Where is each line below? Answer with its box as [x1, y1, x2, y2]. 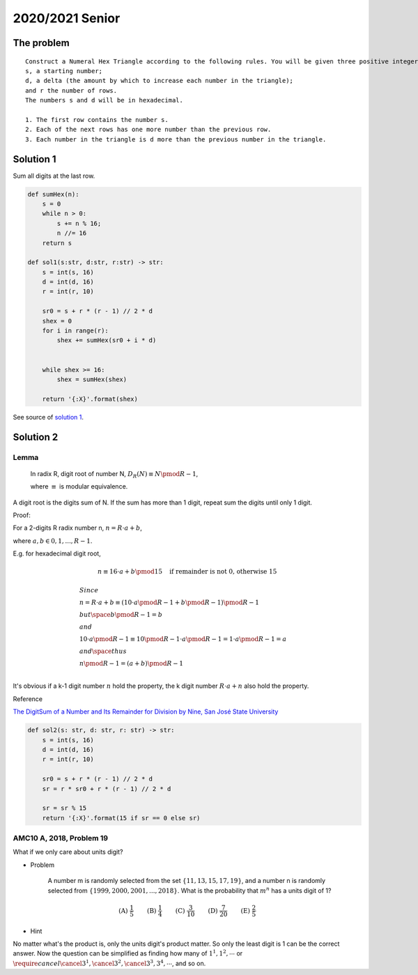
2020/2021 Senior [13, 10, 121, 26]
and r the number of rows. [25, 86, 118, 94]
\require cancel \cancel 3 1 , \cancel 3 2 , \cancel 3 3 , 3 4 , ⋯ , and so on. [13, 958, 206, 967]
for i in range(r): [42, 327, 109, 335]
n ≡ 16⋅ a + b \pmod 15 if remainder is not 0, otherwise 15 [98, 568, 277, 576]
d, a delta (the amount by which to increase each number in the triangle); [25, 77, 294, 85]
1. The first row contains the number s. [25, 116, 169, 123]
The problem [13, 37, 70, 49]
